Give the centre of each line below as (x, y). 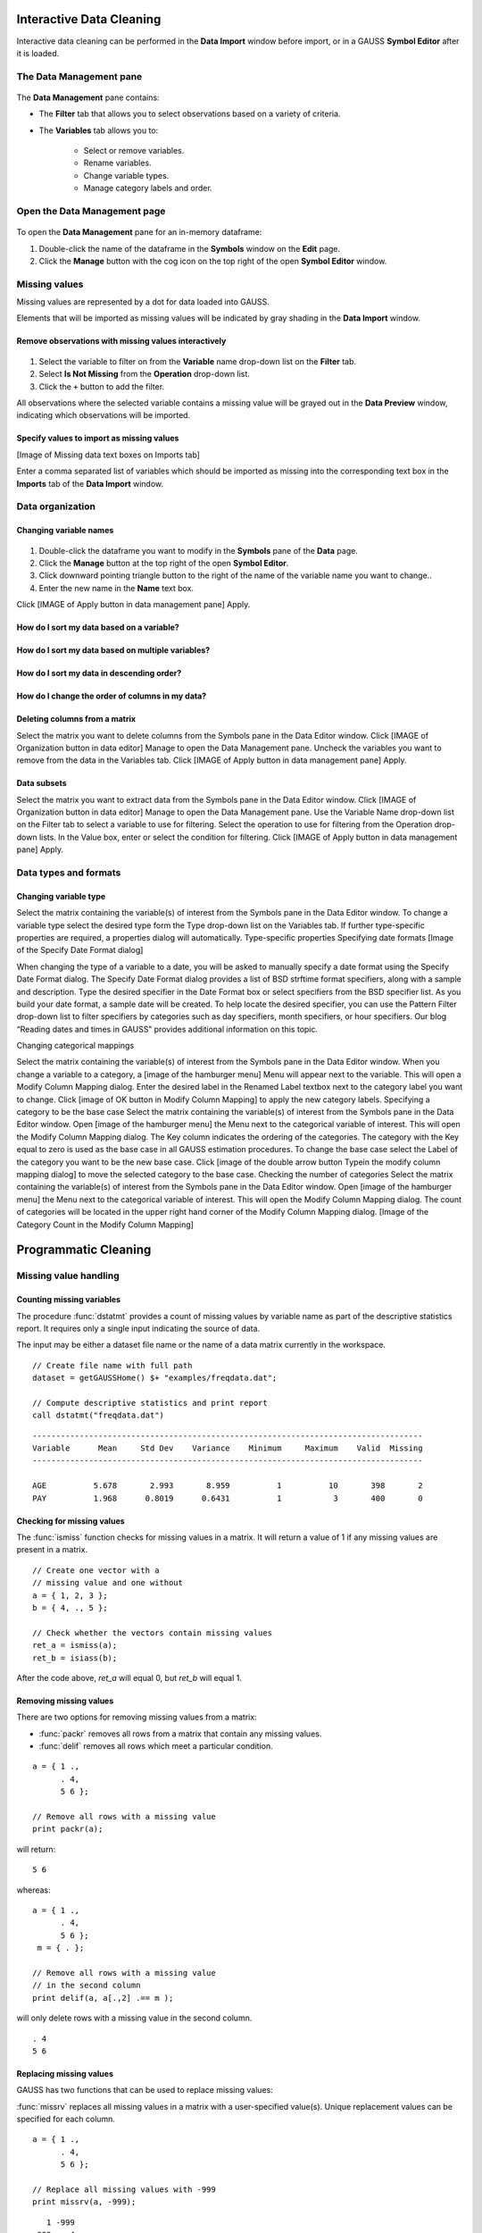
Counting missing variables (68, 1300)
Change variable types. (126, 175)
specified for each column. (66, 2119)
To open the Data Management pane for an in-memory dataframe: (139, 232)
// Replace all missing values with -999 (124, 2190)
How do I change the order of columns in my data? (112, 696)
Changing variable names (65, 531)
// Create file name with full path (112, 1365)
